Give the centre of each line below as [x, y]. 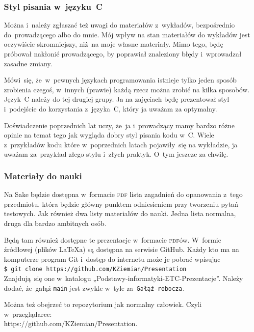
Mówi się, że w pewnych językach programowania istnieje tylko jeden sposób [120, 80]
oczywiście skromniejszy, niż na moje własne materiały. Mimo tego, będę [114, 44]
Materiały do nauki [43, 176]
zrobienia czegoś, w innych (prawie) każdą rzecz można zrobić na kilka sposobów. [127, 89]
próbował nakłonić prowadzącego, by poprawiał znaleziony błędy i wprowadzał [123, 54]
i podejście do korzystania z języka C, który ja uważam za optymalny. [111, 108]
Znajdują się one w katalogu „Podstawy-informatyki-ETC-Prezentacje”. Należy [124, 278]
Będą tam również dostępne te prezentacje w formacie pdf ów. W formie [113, 239]
